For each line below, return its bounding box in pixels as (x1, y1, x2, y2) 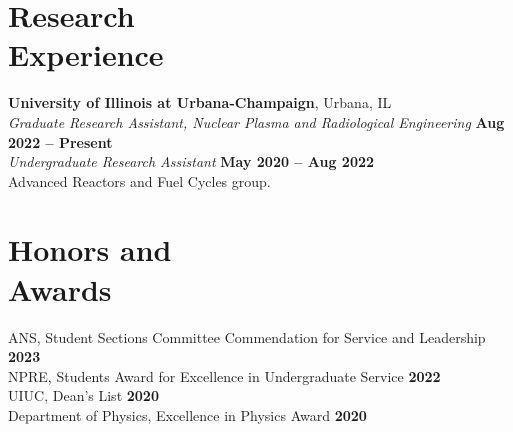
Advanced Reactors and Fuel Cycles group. (8, 170, 271, 191)
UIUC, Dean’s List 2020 (8, 385, 159, 406)
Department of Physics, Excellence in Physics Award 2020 (8, 404, 367, 425)
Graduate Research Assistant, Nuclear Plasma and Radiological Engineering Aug (8, 111, 505, 132)
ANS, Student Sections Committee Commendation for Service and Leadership (8, 326, 486, 347)
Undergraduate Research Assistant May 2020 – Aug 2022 (8, 151, 375, 172)
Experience (8, 34, 164, 75)
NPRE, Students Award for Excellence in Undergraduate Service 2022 (8, 365, 441, 386)
